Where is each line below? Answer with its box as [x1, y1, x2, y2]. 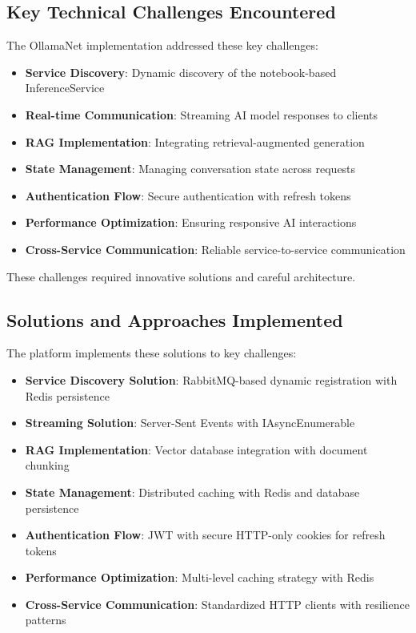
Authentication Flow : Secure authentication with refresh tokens [25, 187, 351, 204]
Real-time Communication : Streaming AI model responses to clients [25, 106, 378, 123]
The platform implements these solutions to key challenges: [6, 345, 297, 361]
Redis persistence [25, 387, 110, 404]
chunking [25, 457, 70, 474]
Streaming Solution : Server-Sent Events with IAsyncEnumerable [25, 414, 355, 431]
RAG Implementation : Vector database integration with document [25, 441, 368, 458]
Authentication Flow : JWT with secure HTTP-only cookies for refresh [25, 526, 386, 543]
